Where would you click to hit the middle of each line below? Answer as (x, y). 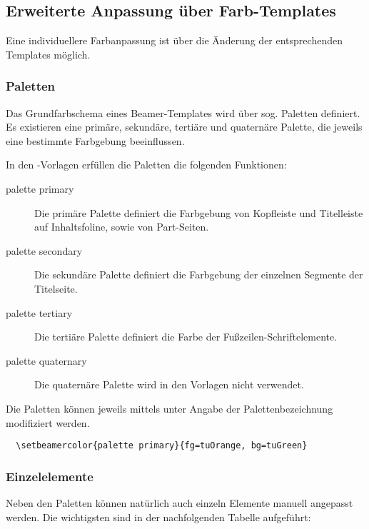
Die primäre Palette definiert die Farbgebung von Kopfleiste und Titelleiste (199, 212)
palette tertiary (39, 312)
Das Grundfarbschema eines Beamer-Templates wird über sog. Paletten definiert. (183, 112)
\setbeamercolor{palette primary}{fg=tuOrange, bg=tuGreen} (162, 446)
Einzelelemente (50, 476)
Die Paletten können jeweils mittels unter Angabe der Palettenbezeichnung (170, 408)
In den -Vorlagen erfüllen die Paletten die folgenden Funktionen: (146, 165)
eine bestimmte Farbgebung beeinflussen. (95, 140)
